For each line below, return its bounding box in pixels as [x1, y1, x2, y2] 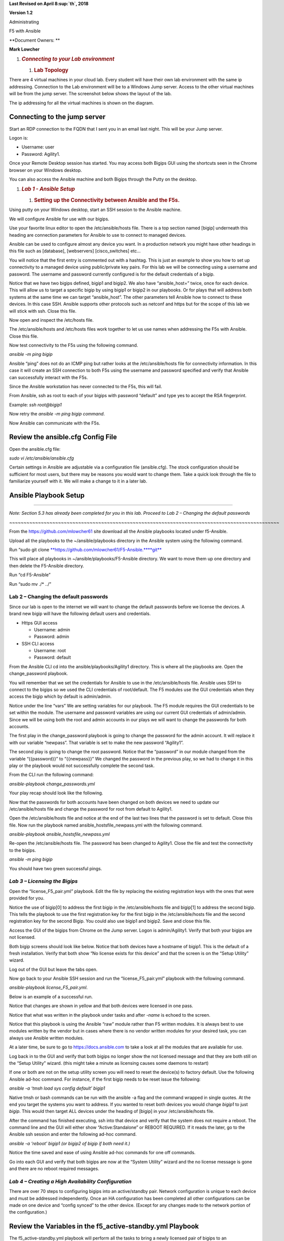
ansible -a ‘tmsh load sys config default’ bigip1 [9, 1085, 105, 1092]
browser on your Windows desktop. [9, 167, 82, 173]
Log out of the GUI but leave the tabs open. [9, 966, 98, 972]
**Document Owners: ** [9, 37, 60, 43]
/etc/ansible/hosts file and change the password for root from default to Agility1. [9, 806, 173, 812]
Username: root [34, 648, 66, 654]
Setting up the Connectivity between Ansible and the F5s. [34, 197, 180, 204]
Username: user [21, 144, 55, 150]
